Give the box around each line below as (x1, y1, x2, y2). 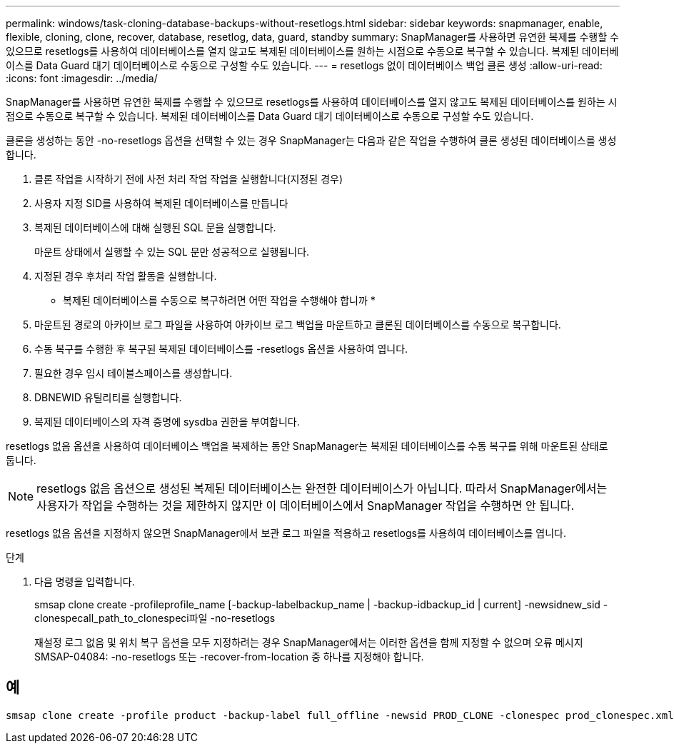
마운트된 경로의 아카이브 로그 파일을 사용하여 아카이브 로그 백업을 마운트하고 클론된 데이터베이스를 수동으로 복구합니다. (34, 318, 561, 331)
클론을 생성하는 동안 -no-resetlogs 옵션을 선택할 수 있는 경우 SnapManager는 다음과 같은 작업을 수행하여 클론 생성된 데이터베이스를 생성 (6, 134, 617, 146)
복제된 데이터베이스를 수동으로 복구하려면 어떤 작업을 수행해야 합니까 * (63, 294, 376, 306)
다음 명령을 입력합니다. (34, 575, 135, 588)
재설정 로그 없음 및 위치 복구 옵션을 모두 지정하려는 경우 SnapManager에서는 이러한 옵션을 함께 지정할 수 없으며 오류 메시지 (34, 636, 583, 648)
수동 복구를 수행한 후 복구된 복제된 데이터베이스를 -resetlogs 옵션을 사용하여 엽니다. (34, 343, 408, 355)
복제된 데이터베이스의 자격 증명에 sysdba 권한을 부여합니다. (34, 416, 300, 428)
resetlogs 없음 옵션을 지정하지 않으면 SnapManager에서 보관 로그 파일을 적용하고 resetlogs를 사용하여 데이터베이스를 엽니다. (6, 527, 566, 539)
